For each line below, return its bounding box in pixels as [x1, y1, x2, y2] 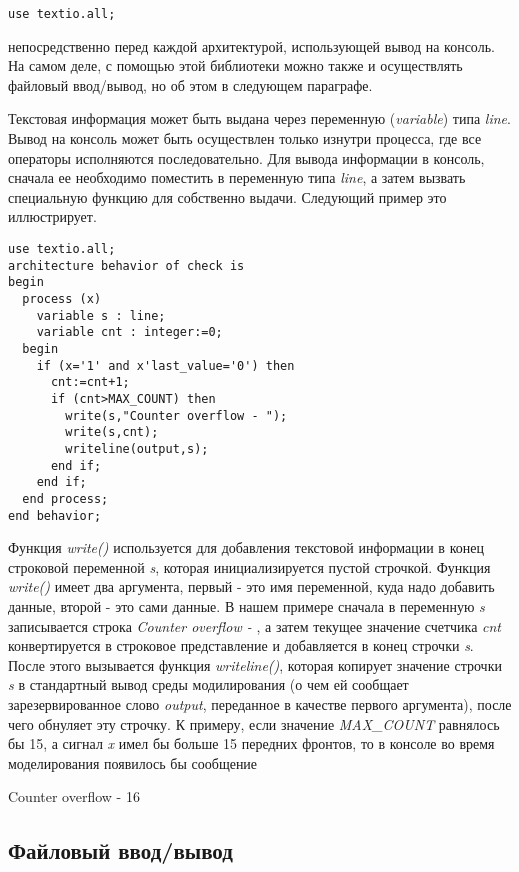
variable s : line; [36, 308, 166, 323]
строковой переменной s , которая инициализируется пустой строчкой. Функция [8, 556, 491, 577]
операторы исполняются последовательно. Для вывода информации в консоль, [8, 147, 485, 168]
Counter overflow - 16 [8, 786, 140, 807]
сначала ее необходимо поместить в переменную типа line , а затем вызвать [8, 167, 466, 188]
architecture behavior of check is [8, 258, 245, 273]
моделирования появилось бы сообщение [8, 752, 258, 773]
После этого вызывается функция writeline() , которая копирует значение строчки [8, 654, 502, 675]
